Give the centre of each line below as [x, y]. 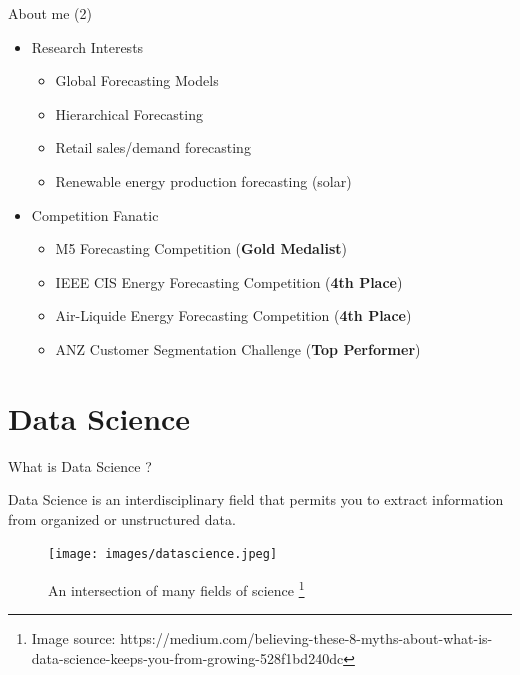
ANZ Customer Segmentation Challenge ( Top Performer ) [238, 348]
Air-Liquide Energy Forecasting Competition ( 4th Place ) [233, 315]
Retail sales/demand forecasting [153, 147]
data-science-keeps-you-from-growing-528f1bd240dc [187, 657]
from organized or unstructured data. [122, 518]
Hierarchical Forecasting [129, 113]
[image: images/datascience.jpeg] [163, 554]
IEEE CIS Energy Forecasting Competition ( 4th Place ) [229, 281]
